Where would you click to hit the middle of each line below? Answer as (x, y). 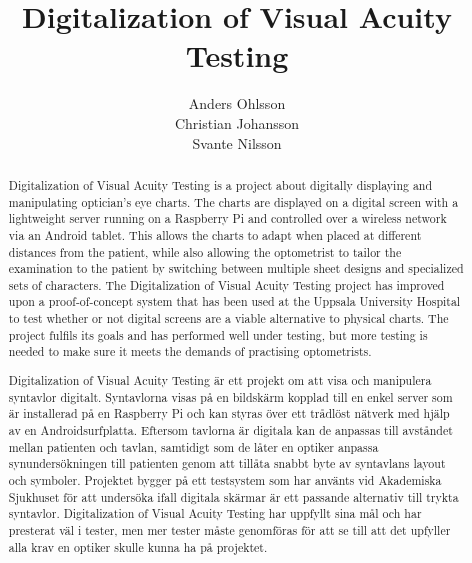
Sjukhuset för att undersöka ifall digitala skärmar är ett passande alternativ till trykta (233, 496)
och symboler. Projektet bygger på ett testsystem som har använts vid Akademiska (225, 479)
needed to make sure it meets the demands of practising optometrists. (190, 351)
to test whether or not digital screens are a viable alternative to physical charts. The (228, 318)
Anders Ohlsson (237, 103)
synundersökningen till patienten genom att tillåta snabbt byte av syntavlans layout (227, 463)
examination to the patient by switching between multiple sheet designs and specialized (236, 268)
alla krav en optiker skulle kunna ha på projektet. (138, 546)
